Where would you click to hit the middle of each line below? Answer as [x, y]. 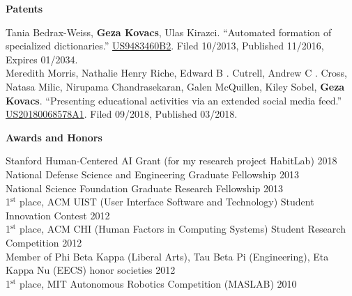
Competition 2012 [44, 242]
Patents [24, 8]
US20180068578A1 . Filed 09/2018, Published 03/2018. [122, 114]
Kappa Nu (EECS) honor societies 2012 [91, 270]
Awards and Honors [54, 137]
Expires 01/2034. [42, 59]
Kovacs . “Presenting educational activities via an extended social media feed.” [174, 100]
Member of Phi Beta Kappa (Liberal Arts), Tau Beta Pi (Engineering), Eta [167, 256]
